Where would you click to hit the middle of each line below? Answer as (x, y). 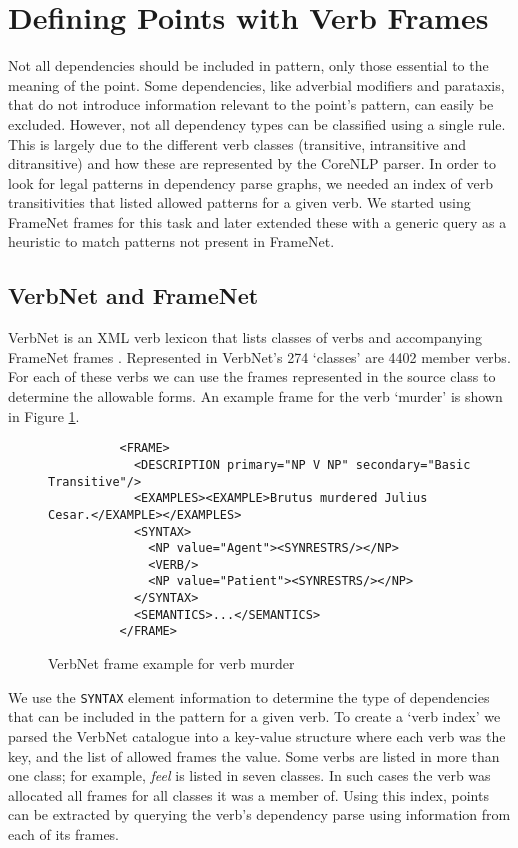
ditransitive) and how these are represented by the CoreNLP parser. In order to (252, 163)
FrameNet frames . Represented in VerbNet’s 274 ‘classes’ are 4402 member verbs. (259, 356)
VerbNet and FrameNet (133, 295)
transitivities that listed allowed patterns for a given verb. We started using (239, 202)
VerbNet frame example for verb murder (171, 663)
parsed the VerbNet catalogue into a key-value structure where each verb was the (257, 735)
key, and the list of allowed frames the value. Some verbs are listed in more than (254, 755)
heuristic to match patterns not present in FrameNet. (171, 241)
